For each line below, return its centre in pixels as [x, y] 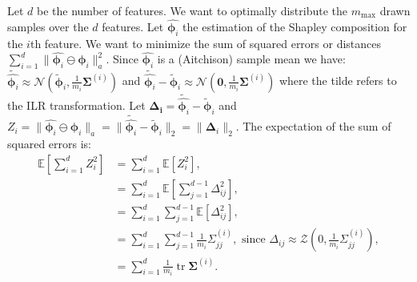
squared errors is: [49, 144]
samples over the [48, 26]
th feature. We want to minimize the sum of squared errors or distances [206, 43]
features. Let [133, 26]
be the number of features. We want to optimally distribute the [192, 10]
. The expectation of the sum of [313, 126]
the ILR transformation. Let [76, 105]
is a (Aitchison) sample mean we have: [251, 59]
